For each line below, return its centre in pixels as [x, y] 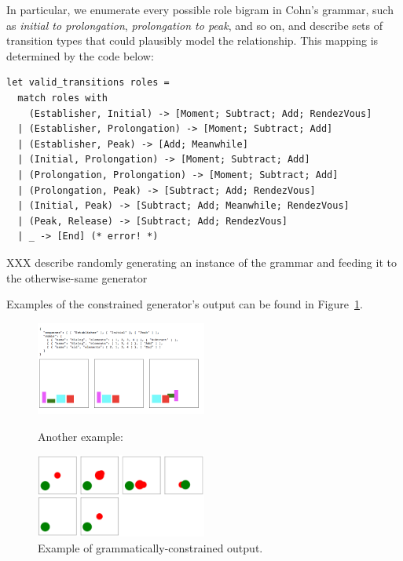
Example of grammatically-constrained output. [150, 547]
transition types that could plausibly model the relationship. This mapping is [192, 40]
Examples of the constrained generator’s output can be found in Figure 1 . [185, 304]
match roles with [62, 98]
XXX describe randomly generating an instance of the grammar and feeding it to [201, 262]
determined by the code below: [80, 55]
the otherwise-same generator [77, 277]
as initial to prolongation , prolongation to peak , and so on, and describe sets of [195, 25]
